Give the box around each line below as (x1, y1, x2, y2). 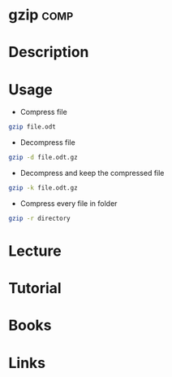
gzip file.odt (8, 123, 57, 131)
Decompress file (19, 138, 75, 147)
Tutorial (8, 279, 62, 298)
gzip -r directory (8, 214, 71, 222)
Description (8, 43, 89, 62)
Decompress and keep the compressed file (19, 169, 165, 178)
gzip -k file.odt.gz (8, 184, 79, 192)
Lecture (8, 242, 62, 260)
